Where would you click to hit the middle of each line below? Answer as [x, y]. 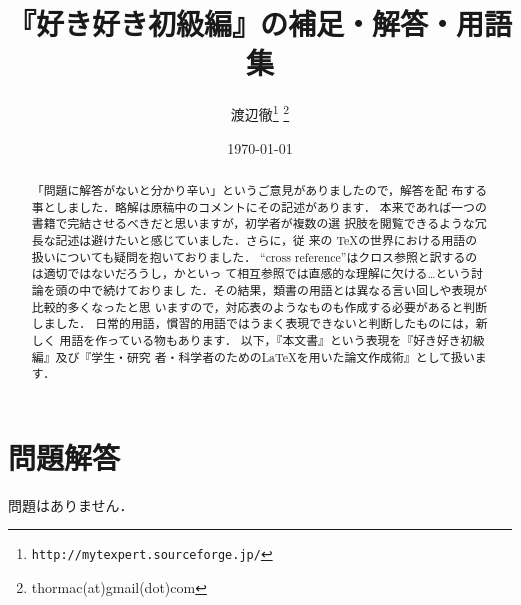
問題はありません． [71, 504]
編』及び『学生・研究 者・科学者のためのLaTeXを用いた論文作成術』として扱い [253, 356]
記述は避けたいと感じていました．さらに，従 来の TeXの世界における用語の [266, 239]
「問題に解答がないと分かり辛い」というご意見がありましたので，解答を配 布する [259, 189]
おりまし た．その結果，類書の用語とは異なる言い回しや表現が [313, 289]
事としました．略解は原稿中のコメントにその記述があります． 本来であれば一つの [259, 206]
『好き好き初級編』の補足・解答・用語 [260, 23]
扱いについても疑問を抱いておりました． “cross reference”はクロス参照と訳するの [254, 256]
